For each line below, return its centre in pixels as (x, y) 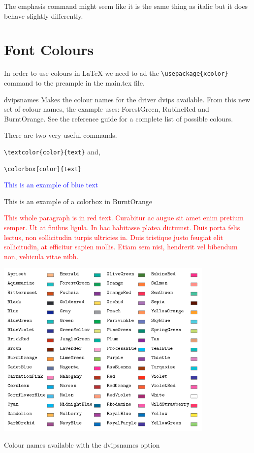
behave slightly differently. (44, 15)
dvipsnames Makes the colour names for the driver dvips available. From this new (127, 99)
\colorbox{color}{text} (43, 169)
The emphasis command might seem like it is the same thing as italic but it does (126, 6)
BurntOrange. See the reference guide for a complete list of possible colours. (119, 118)
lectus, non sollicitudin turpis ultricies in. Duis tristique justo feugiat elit (114, 237)
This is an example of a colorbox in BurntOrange (78, 201)
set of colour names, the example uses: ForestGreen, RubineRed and (107, 109)
